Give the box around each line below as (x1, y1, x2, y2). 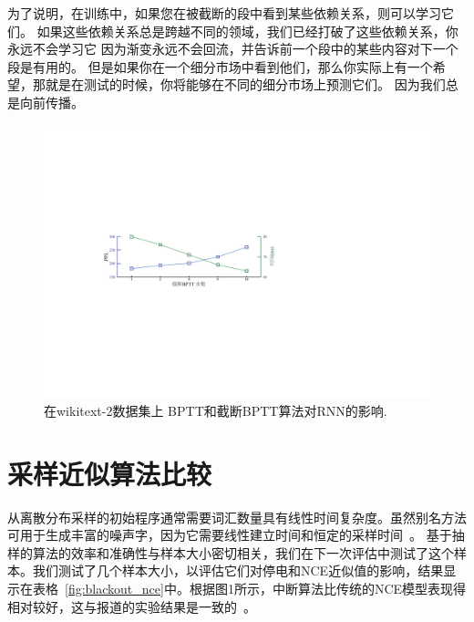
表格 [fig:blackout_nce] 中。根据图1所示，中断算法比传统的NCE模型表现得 (32, 579, 467, 598)
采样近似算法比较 (7, 454, 212, 492)
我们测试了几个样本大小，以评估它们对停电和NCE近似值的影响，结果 (32, 561, 444, 580)
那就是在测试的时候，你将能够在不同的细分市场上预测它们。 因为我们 (32, 75, 446, 94)
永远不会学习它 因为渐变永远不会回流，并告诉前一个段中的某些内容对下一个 (7, 39, 459, 58)
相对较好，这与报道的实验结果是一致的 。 (7, 596, 256, 616)
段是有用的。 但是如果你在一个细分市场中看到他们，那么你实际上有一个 (7, 57, 433, 76)
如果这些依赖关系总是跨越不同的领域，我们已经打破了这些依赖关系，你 (36, 21, 459, 40)
